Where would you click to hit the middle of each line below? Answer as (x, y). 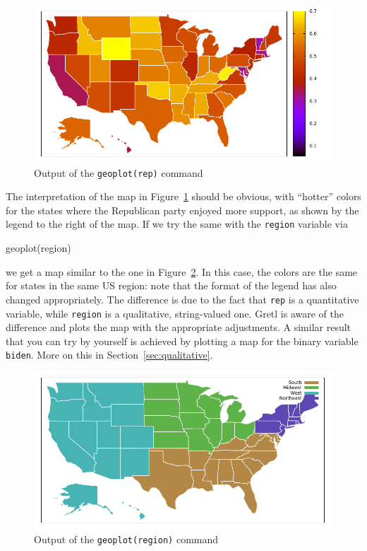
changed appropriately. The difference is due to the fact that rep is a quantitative (182, 299)
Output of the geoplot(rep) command (119, 172)
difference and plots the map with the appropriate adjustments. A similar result (179, 327)
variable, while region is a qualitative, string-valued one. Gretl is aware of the (175, 313)
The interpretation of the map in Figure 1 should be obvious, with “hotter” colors (183, 196)
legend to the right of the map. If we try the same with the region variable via (177, 224)
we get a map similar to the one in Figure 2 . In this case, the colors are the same (182, 271)
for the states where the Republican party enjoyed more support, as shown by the (182, 210)
